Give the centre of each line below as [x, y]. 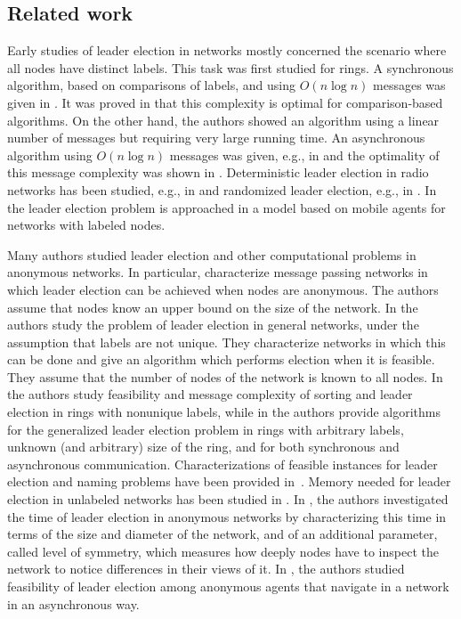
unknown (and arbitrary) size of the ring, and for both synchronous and [203, 447]
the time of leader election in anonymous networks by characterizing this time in [227, 516]
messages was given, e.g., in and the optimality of [304, 155]
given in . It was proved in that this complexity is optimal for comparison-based [225, 102]
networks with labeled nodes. [86, 225]
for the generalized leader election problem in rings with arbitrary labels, [206, 429]
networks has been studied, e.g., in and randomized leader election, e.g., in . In [222, 189]
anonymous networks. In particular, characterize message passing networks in [218, 272]
